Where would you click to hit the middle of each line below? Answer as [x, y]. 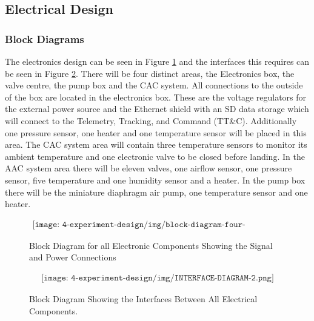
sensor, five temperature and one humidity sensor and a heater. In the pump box [155, 180]
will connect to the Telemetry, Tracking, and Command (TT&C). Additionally [151, 120]
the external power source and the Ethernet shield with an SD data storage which [157, 109]
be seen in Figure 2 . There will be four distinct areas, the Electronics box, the [150, 73]
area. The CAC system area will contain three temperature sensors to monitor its [156, 144]
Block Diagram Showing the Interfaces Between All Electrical [143, 298]
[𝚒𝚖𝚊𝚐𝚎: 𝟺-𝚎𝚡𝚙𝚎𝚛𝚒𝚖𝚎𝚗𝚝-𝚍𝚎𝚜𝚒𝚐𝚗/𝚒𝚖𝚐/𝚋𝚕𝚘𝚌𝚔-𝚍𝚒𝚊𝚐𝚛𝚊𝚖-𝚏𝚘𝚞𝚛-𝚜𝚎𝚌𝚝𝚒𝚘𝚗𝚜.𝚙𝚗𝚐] [139, 224]
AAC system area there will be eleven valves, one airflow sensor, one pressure [149, 168]
